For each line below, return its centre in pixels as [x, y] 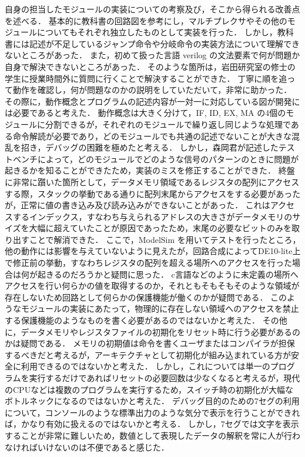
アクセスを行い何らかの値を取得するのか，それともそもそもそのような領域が [152, 286]
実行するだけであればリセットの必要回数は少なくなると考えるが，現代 [165, 378]
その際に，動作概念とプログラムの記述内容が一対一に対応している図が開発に [152, 101]
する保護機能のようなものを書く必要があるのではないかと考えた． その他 [146, 320]
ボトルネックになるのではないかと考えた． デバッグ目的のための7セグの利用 [152, 401]
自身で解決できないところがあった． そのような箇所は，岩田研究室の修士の [150, 66]
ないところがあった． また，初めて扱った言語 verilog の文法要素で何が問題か [152, 55]
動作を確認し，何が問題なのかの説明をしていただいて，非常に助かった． [152, 90]
